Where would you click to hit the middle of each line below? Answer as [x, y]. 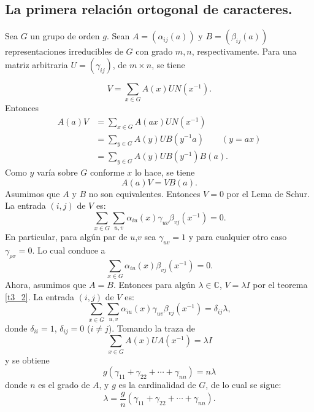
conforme [107, 172]
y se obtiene [27, 360]
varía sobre [57, 172]
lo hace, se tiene [165, 172]
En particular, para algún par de [66, 237]
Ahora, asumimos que [46, 285]
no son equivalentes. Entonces [144, 193]
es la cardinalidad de [157, 385]
